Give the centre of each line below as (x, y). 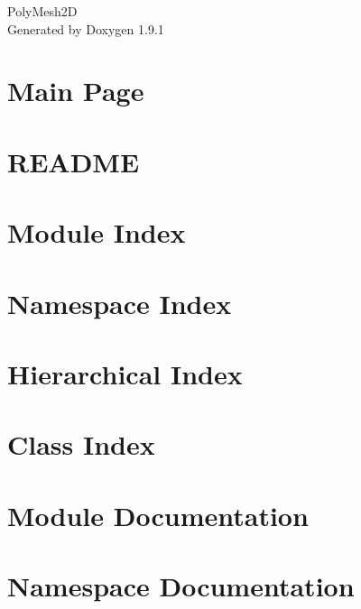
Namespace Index (120, 303)
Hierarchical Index (125, 373)
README (74, 161)
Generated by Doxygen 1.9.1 (86, 28)
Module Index (97, 232)
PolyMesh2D (42, 11)
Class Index (81, 444)
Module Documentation (158, 515)
